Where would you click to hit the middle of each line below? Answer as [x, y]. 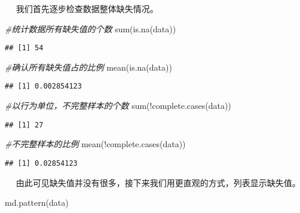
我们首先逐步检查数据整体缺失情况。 [87, 8]
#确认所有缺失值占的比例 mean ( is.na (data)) [88, 67]
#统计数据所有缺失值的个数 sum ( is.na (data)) [91, 28]
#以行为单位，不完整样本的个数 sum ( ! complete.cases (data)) [118, 106]
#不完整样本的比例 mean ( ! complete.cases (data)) [95, 144]
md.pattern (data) [37, 203]
